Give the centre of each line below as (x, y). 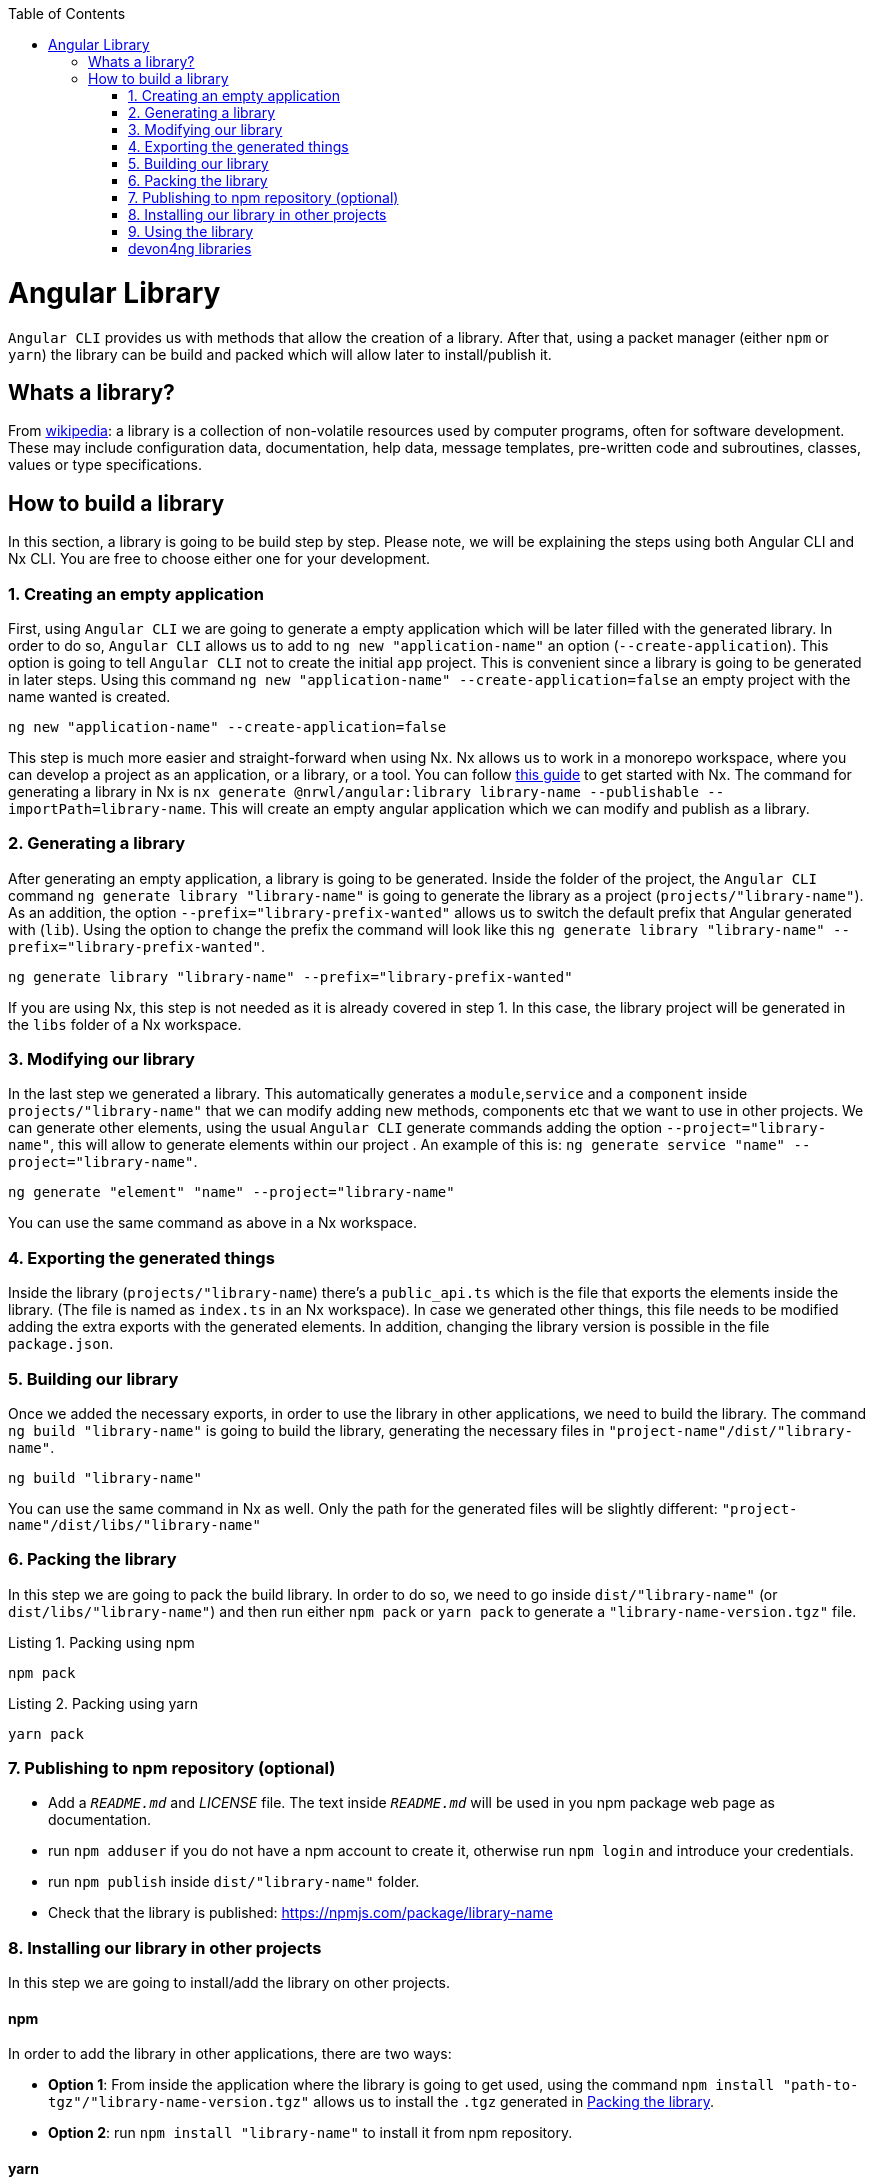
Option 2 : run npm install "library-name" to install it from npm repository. (310, 2133)
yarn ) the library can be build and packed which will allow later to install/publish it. (280, 354)
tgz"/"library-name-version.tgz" (179, 2102)
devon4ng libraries (190, 248)
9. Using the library (191, 231)
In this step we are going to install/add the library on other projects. (229, 1983)
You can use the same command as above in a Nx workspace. (213, 1223)
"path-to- (820, 2085)
